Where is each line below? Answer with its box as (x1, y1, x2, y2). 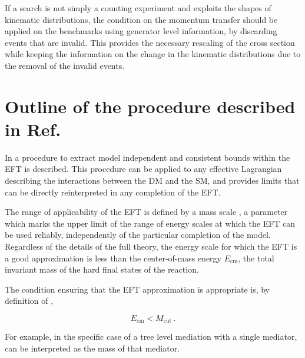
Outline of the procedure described (5, 94, 296, 118)
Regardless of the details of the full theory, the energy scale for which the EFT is (5, 240, 297, 253)
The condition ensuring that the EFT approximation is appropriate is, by (5, 283, 270, 295)
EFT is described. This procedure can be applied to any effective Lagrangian (5, 163, 282, 175)
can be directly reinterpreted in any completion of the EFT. (5, 185, 221, 198)
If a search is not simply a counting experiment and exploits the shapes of (5, 2, 271, 14)
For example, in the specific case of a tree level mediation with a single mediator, (5, 330, 297, 343)
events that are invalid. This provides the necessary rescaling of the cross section (5, 36, 295, 48)
